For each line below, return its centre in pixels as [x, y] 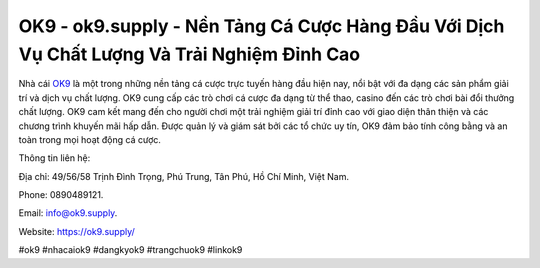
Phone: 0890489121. [61, 195]
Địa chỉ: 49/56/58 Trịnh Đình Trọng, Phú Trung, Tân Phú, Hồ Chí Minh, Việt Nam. [184, 176]
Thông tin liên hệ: [54, 158]
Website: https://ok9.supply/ [76, 231]
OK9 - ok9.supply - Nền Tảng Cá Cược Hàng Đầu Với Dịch [261, 26]
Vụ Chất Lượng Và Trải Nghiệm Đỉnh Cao [189, 54]
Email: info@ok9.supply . [68, 213]
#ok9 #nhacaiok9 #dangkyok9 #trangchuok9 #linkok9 [130, 250]
